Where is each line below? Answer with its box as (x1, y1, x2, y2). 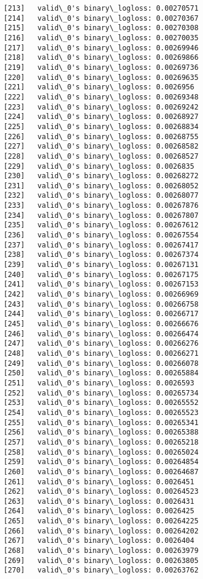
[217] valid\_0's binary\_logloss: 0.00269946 (4, 43, 199, 52)
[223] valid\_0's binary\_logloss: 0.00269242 (4, 102, 199, 111)
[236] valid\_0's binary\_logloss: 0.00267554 (4, 231, 199, 240)
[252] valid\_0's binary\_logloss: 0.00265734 (4, 388, 199, 397)
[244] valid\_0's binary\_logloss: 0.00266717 (4, 310, 199, 319)
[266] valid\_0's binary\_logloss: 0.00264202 (4, 526, 199, 535)
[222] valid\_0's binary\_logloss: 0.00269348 (4, 92, 199, 101)
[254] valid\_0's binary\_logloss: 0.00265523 (4, 408, 199, 417)
